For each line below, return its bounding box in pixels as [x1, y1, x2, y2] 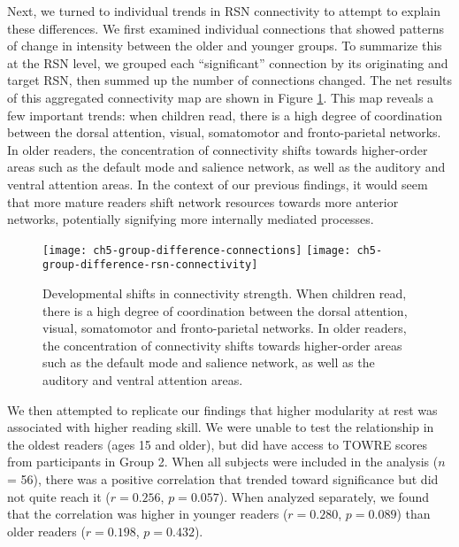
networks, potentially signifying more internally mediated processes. [7, 210, 374, 228]
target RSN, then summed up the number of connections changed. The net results [7, 71, 453, 89]
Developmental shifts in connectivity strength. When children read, [42, 284, 407, 303]
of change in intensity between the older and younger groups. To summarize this [7, 36, 442, 55]
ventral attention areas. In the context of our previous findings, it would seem [7, 174, 428, 193]
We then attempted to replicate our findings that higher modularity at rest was [7, 400, 438, 419]
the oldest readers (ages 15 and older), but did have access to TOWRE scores [7, 435, 428, 453]
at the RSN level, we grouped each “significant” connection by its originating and [7, 53, 448, 72]
